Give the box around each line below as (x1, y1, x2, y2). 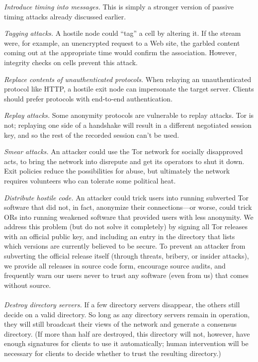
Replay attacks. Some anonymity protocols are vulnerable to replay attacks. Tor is (4, 110, 254, 120)
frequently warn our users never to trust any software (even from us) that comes (4, 270, 249, 280)
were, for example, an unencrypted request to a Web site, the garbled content (4, 37, 240, 48)
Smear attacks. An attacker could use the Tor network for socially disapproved (4, 146, 243, 157)
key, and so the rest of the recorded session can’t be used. (4, 129, 179, 140)
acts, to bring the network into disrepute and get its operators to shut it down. (4, 156, 245, 166)
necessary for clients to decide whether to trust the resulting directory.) (4, 348, 221, 358)
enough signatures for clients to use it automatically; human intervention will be (4, 338, 249, 349)
